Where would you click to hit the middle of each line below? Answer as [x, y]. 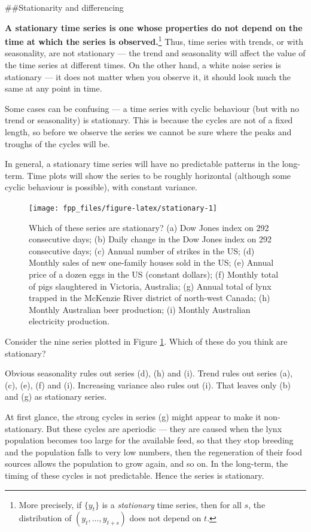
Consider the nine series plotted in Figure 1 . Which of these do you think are [146, 341]
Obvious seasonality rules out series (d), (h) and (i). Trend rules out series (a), [149, 373]
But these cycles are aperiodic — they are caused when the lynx [164, 428]
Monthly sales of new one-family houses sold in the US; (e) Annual [151, 262]
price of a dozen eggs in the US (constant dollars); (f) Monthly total [154, 274]
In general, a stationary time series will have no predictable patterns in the [142, 164]
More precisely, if [50, 504]
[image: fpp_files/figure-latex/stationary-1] [123, 208]
